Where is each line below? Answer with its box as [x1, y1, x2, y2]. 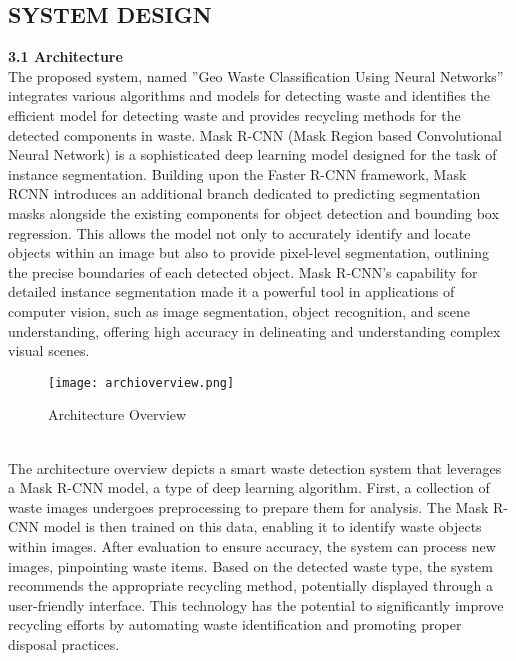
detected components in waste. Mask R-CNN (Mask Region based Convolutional [8, 124, 502, 145]
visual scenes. [8, 340, 90, 361]
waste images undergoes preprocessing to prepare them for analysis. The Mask [8, 496, 489, 517]
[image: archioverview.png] [48, 375, 235, 390]
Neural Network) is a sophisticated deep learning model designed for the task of [8, 144, 497, 165]
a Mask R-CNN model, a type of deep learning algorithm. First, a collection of [8, 477, 490, 498]
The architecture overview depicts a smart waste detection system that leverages [8, 457, 502, 478]
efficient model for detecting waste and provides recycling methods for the [8, 104, 461, 125]
